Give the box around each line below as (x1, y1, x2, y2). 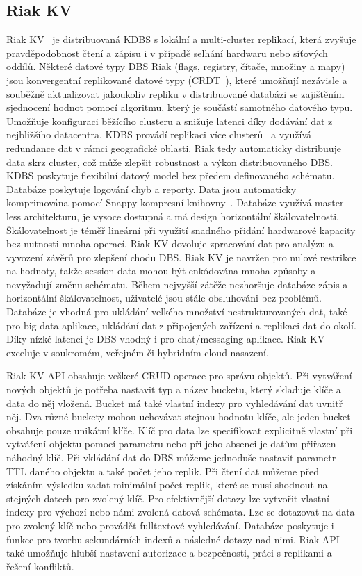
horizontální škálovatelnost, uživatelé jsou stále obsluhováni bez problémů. (6, 290, 322, 305)
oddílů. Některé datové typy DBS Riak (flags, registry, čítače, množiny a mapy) (6, 59, 345, 74)
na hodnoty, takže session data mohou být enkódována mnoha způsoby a (6, 263, 316, 278)
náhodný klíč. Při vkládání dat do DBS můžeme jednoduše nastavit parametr (6, 450, 336, 465)
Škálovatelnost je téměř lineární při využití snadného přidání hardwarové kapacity (6, 222, 356, 237)
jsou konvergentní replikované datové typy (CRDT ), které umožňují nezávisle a (6, 72, 347, 87)
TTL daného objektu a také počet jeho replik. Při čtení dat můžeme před (6, 463, 320, 478)
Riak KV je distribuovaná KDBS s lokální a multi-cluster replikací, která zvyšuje (6, 32, 356, 47)
